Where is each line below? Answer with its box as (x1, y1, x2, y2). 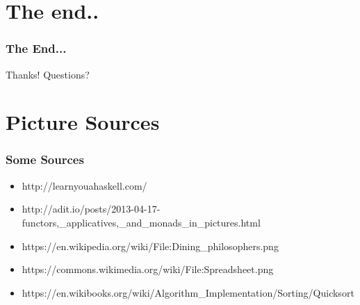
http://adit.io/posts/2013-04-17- (22, 201, 161, 216)
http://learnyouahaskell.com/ (22, 178, 147, 192)
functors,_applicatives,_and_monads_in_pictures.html (22, 215, 261, 229)
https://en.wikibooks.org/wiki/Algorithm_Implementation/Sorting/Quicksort (22, 285, 354, 299)
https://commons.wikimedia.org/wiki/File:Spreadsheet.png (22, 262, 274, 277)
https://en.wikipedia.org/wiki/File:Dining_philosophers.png (22, 238, 279, 253)
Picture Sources (6, 108, 160, 136)
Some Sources (6, 151, 84, 168)
